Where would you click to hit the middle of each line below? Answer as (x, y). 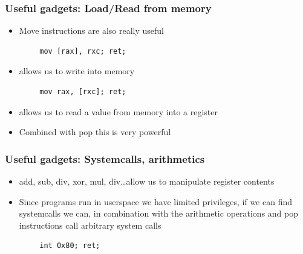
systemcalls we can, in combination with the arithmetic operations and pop (159, 213)
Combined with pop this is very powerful (95, 132)
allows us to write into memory (77, 71)
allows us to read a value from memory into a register (119, 111)
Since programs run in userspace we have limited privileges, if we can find (156, 201)
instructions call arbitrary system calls (90, 225)
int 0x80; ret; (70, 246)
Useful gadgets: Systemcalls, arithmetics (105, 158)
